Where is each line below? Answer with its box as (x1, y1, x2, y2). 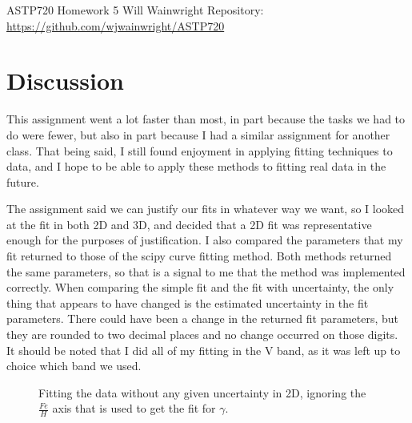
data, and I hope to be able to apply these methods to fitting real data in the (6, 158, 386, 175)
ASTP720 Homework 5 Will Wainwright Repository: (6, 2, 264, 18)
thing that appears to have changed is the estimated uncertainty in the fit (6, 294, 369, 311)
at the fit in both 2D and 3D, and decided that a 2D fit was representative (6, 216, 372, 232)
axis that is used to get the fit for (52, 400, 216, 417)
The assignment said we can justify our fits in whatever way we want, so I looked (6, 200, 405, 217)
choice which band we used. (6, 357, 142, 374)
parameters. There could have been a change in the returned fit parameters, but (6, 310, 399, 327)
